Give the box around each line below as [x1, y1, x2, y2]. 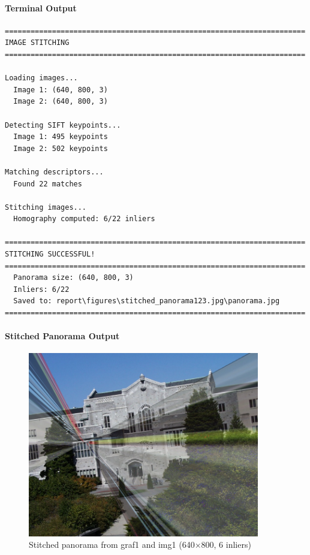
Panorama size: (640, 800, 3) [13, 273, 134, 282]
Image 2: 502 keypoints [13, 144, 108, 153]
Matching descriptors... [5, 167, 104, 176]
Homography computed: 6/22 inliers [13, 215, 155, 224]
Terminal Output [5, 1, 77, 14]
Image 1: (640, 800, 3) [13, 85, 108, 94]
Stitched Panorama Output [5, 330, 120, 342]
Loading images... [5, 74, 78, 83]
